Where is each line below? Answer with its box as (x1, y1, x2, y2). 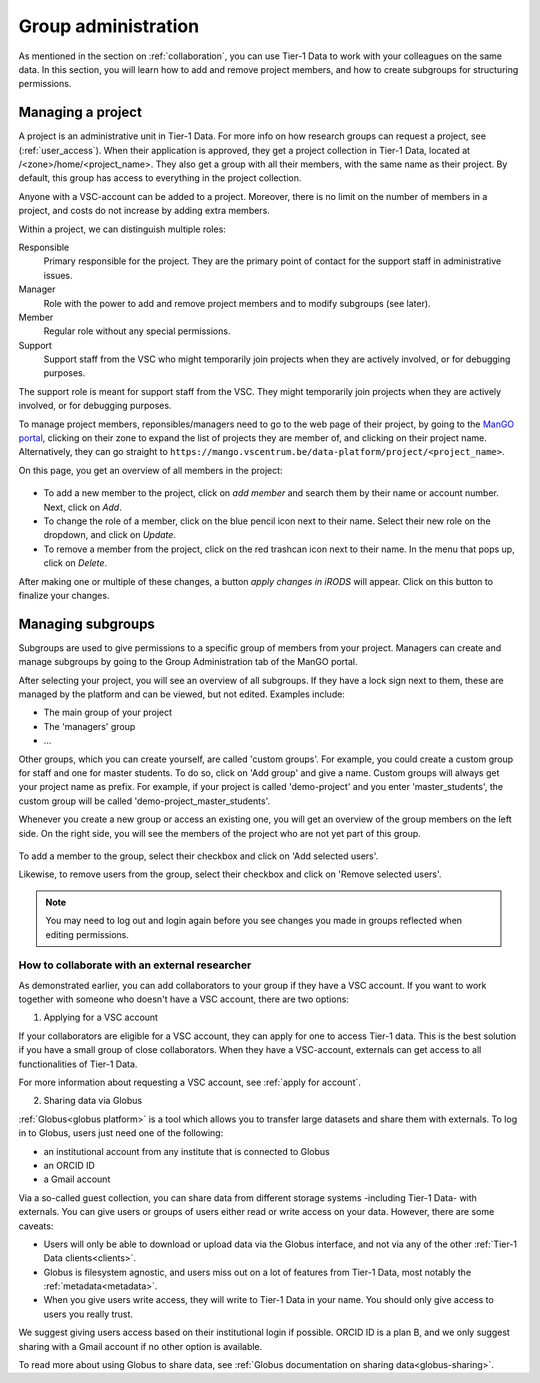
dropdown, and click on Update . (43, 529, 177, 541)
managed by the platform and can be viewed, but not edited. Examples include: (18, 688, 345, 700)
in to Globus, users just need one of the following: (18, 1127, 224, 1139)
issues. (43, 269, 74, 281)
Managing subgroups (18, 615, 155, 632)
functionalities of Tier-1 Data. (18, 1058, 138, 1070)
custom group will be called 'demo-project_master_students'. (18, 795, 270, 807)
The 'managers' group (43, 720, 136, 732)
